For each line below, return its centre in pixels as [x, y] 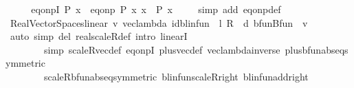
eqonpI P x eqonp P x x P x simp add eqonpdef [156, 9]
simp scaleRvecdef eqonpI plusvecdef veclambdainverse [162, 49]
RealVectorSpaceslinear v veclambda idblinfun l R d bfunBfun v [159, 22]
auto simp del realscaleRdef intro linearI [99, 36]
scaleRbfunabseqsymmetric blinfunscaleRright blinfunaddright [176, 76]
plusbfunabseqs [317, 49]
